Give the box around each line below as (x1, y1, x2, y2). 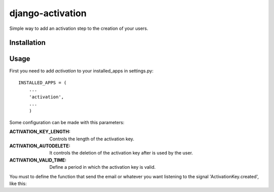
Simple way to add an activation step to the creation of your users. (9, 25, 148, 31)
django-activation (9, 8, 87, 19)
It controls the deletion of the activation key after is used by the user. (49, 150, 193, 156)
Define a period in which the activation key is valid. (49, 164, 156, 170)
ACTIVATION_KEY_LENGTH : (9, 129, 71, 135)
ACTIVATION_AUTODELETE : (9, 142, 71, 149)
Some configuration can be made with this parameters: (9, 119, 124, 125)
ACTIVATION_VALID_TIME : (9, 157, 67, 163)
